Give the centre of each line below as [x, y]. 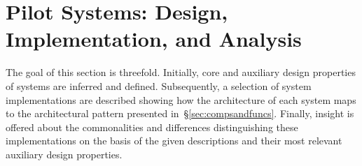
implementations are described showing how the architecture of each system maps [181, 99]
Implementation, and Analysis [154, 39]
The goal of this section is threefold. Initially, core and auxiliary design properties [181, 72]
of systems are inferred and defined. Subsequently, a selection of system [159, 85]
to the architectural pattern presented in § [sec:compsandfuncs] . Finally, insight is [180, 113]
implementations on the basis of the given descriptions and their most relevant [174, 141]
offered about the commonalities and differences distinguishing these [152, 127]
